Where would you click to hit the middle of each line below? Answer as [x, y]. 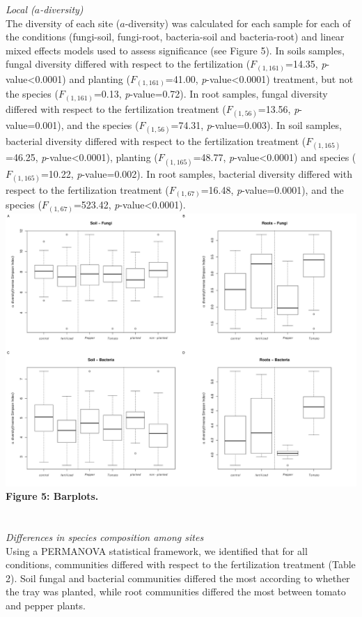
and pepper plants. [46, 605]
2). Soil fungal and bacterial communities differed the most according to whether [178, 578]
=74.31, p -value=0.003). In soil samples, [256, 125]
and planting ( [100, 78]
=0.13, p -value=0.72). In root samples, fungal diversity [211, 94]
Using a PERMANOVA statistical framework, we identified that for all [157, 550]
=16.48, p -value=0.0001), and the [272, 189]
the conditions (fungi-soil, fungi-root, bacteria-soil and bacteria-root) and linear [175, 37]
